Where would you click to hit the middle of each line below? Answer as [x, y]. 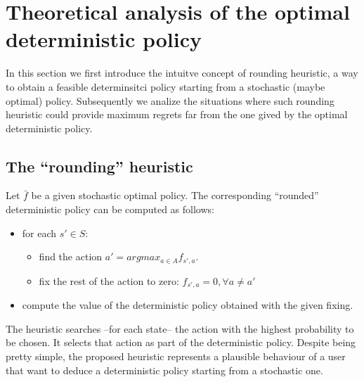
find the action [71, 256]
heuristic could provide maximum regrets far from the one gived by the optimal [177, 114]
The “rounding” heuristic [99, 166]
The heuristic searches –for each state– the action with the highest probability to [180, 328]
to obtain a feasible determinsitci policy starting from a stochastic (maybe [165, 86]
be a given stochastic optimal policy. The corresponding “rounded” [175, 195]
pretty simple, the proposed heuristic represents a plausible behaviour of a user [176, 356]
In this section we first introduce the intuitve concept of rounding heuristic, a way [182, 73]
